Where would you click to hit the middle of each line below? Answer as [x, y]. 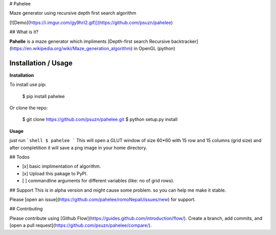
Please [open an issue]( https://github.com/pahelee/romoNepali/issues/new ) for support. [103, 199]
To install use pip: [28, 85]
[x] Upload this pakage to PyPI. [55, 173]
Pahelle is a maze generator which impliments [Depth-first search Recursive [90, 41]
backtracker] [185, 41]
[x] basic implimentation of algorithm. [62, 167]
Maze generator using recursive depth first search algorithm [73, 13]
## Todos [20, 157]
